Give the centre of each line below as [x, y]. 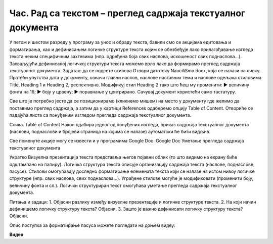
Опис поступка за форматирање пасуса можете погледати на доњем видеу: [92, 225]
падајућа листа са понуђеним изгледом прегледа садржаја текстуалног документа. [100, 115]
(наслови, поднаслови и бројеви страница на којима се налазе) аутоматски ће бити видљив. [110, 132]
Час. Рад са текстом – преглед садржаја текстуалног [127, 13]
